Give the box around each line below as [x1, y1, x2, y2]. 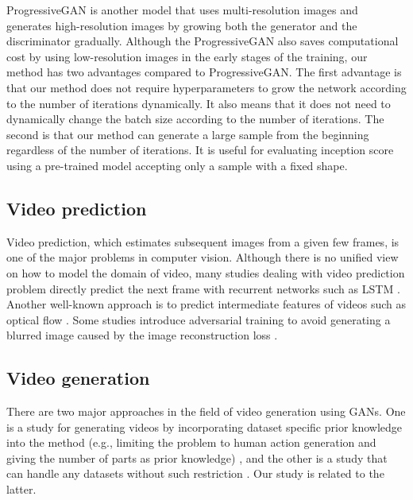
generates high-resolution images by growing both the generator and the [6, 17, 357, 33]
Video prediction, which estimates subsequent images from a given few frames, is [6, 233, 399, 250]
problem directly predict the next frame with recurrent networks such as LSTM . [6, 280, 400, 297]
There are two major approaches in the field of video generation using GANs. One [6, 403, 406, 420]
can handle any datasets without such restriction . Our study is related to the [6, 465, 384, 482]
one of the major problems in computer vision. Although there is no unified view [6, 249, 399, 266]
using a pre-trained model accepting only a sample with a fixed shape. [6, 157, 348, 173]
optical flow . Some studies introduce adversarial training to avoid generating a [6, 311, 391, 328]
